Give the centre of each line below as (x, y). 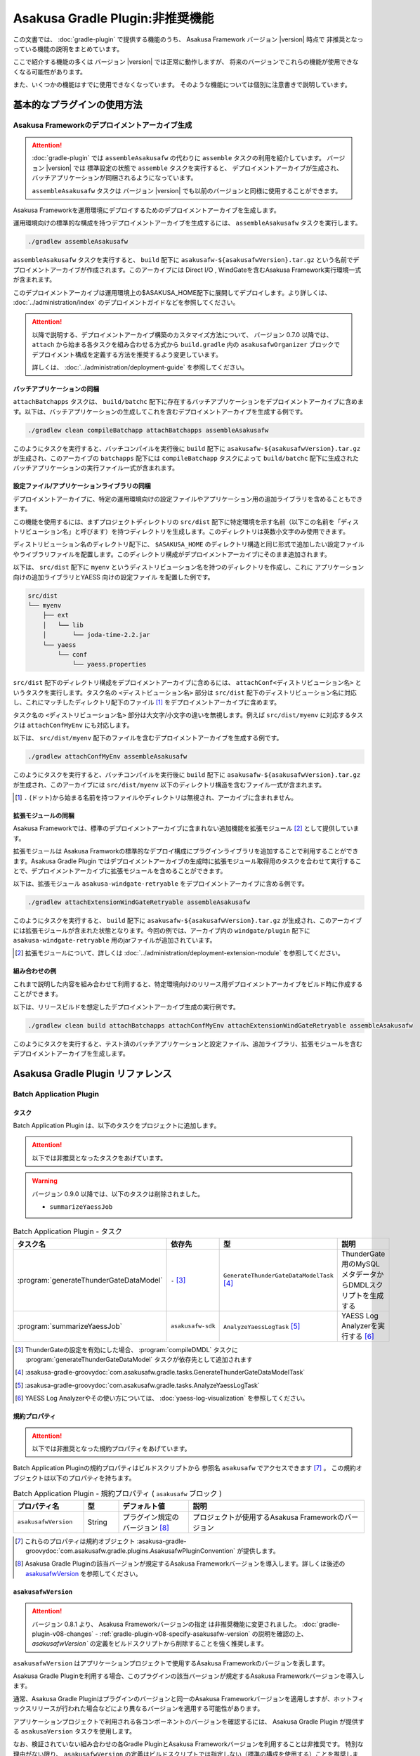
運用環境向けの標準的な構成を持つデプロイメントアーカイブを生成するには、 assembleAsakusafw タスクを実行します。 (187, 223)
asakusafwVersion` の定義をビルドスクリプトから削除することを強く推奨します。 (150, 1644)
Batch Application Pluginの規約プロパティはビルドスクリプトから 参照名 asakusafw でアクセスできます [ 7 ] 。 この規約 (184, 1468)
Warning (45, 1181)
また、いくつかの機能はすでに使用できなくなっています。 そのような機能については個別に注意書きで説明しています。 (182, 85)
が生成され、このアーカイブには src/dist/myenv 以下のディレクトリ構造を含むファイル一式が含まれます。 (169, 785)
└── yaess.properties (109, 664)
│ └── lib (63, 625)
